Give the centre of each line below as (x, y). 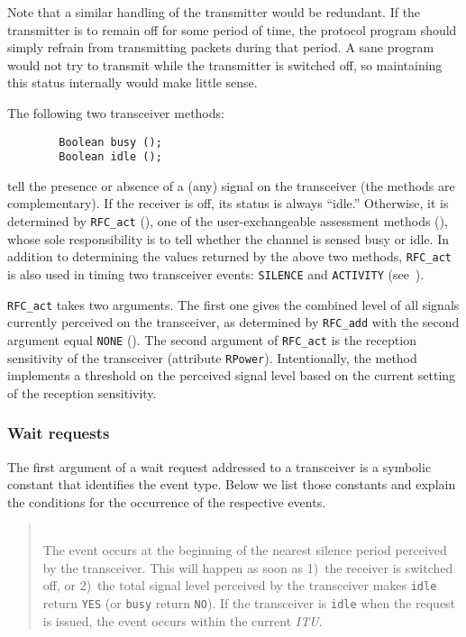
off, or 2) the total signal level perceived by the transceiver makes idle (240, 585)
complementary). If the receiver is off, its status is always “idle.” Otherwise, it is (228, 203)
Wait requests (59, 433)
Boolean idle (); (110, 157)
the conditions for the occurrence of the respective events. (167, 501)
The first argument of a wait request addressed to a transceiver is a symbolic (219, 466)
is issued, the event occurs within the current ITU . (183, 620)
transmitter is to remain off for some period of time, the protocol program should (232, 29)
